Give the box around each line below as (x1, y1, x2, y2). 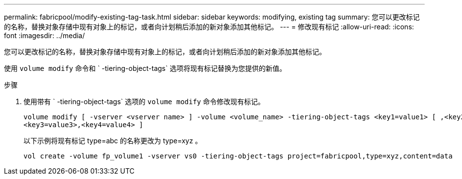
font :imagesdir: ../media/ (4, 31, 85, 40)
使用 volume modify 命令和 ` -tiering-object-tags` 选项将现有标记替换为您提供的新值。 (4, 64, 286, 72)
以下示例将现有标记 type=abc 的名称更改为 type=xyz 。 (23, 136, 202, 145)
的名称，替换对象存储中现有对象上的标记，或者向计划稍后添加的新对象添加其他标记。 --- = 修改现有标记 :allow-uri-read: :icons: (4, 22, 414, 31)
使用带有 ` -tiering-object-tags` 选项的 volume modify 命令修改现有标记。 (23, 97, 265, 106)
